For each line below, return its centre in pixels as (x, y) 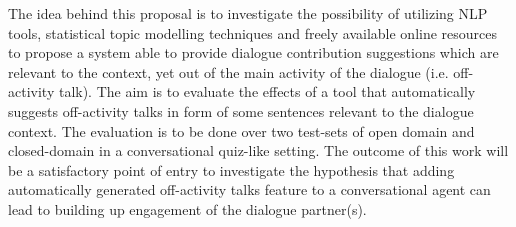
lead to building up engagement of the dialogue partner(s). (187, 208)
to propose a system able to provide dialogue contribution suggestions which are (253, 52)
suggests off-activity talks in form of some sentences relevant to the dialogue (241, 110)
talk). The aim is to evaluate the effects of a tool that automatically (267, 91)
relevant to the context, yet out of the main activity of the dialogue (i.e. (228, 71)
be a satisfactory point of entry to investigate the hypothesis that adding (231, 169)
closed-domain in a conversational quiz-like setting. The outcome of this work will (258, 150)
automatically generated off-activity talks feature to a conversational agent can (249, 189)
